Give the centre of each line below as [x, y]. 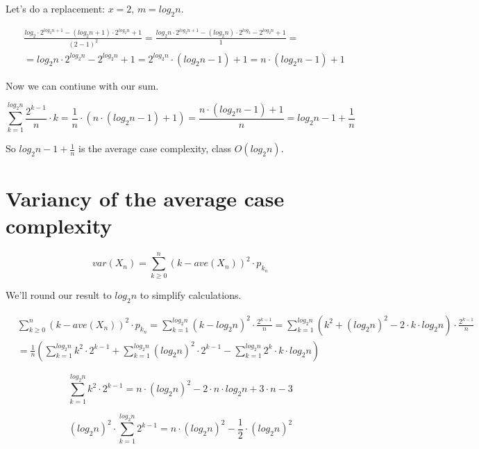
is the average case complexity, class [155, 148]
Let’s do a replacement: [56, 8]
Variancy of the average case [145, 198]
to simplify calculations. [191, 294]
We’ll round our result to [59, 294]
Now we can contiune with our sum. [82, 85]
